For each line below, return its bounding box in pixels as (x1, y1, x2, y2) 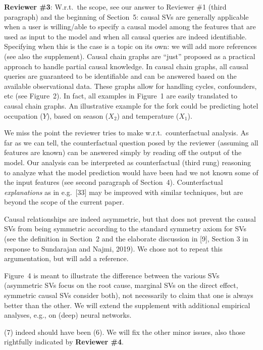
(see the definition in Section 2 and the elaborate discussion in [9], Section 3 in (4, 233, 248, 244)
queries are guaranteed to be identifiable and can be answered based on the (4, 71, 237, 81)
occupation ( (4, 110, 43, 121)
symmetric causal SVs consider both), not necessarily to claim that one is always (4, 290, 253, 301)
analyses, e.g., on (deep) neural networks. (4, 310, 132, 320)
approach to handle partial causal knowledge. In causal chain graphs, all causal (4, 61, 248, 71)
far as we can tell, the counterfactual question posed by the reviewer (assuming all (4, 137, 258, 147)
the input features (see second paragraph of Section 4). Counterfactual (4, 177, 223, 187)
